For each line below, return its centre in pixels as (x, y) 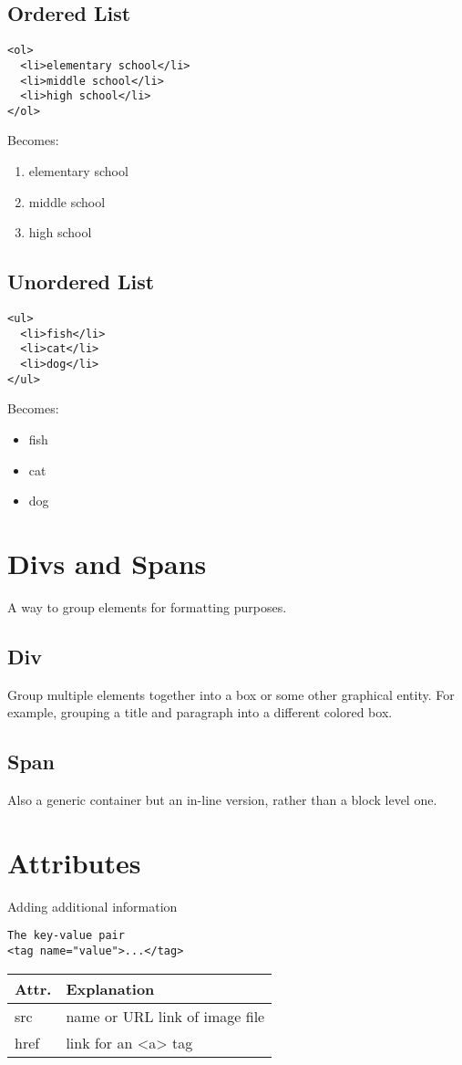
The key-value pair (66, 936)
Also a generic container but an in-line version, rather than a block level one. (222, 800)
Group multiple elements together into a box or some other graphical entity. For (231, 694)
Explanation (110, 988)
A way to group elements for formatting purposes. (147, 606)
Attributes (74, 862)
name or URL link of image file (165, 1016)
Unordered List (81, 282)
